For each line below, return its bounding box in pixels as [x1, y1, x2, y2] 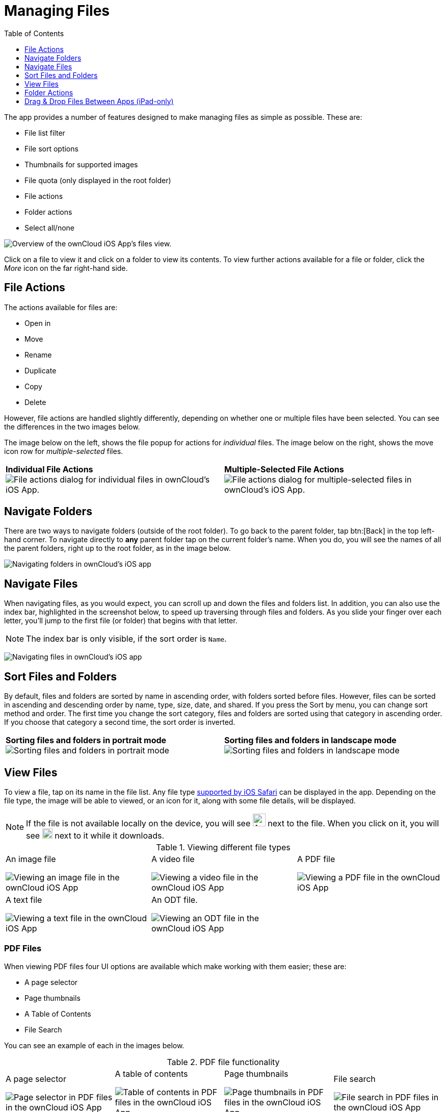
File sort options [24, 144, 78, 153]
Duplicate [24, 366, 57, 375]
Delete [24, 397, 46, 407]
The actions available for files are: [4, 302, 118, 312]
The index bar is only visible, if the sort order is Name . [26, 634, 227, 644]
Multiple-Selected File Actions [224, 464, 344, 474]
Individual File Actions [6, 464, 93, 474]
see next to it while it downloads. [26, 830, 165, 841]
